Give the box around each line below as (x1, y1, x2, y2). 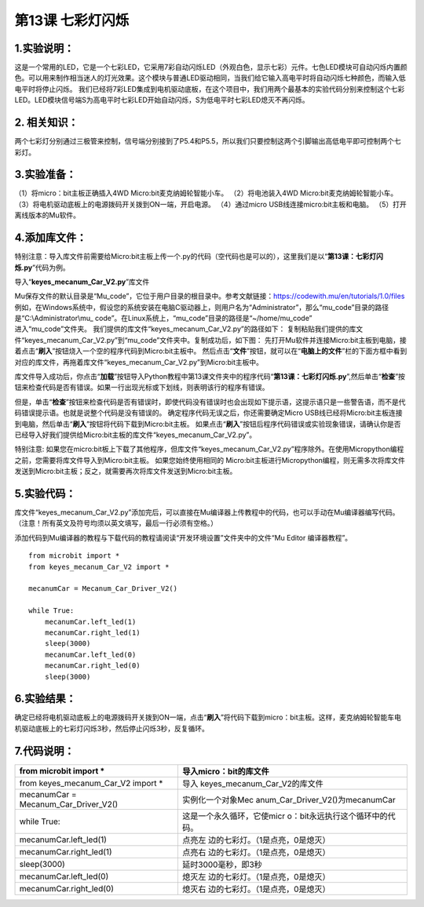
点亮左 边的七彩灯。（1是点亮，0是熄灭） (181, 834, 331, 845)
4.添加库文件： (14, 231, 87, 245)
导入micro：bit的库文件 (181, 766, 270, 777)
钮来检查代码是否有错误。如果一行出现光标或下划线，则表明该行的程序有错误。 (14, 383, 269, 392)
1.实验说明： (14, 42, 75, 55)
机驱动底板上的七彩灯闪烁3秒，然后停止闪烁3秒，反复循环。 (14, 723, 210, 733)
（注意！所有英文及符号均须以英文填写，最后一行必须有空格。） (14, 519, 217, 528)
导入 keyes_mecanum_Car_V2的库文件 (181, 778, 323, 789)
